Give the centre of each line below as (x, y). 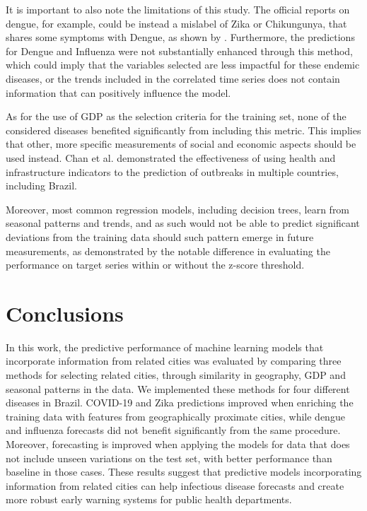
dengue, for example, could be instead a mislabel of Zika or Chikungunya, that (176, 23)
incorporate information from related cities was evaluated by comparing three (174, 361)
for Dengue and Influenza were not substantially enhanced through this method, (179, 51)
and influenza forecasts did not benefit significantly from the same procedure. (173, 430)
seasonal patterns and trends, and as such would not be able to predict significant (183, 223)
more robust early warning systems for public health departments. (149, 499)
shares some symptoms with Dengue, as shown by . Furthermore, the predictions (180, 37)
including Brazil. (41, 186)
